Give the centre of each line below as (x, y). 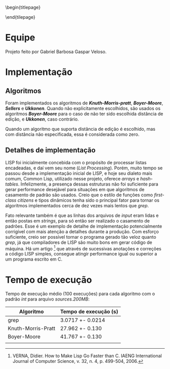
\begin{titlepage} (23, 7)
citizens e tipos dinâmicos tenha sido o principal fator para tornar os (88, 200)
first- (159, 195)
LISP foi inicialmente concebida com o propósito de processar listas (76, 162)
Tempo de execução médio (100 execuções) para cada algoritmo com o (80, 294)
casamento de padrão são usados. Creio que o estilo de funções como (79, 195)
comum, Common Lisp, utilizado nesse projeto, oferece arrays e (72, 178)
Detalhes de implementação (51, 150)
